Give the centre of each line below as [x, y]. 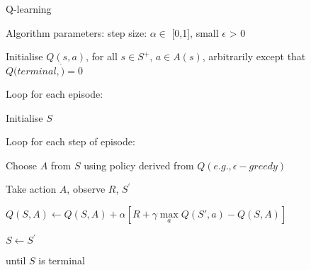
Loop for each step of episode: [70, 141]
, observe [86, 189]
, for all [102, 56]
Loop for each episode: [55, 94]
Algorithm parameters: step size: [77, 32]
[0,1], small [195, 32]
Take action [31, 189]
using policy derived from [139, 165]
